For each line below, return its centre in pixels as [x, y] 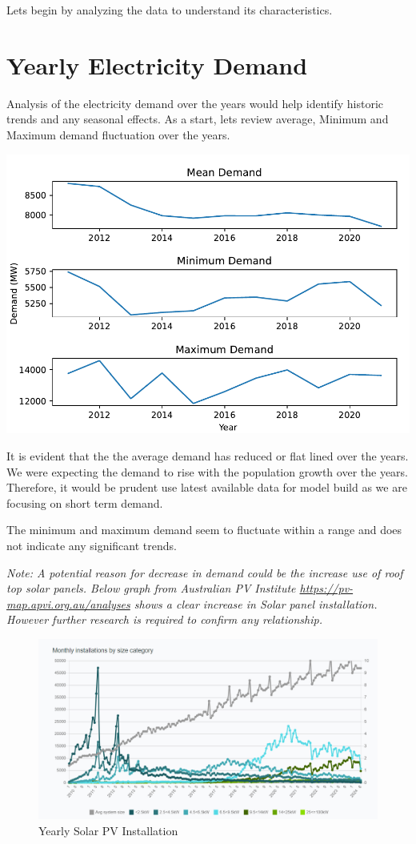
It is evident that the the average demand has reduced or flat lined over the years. [208, 456]
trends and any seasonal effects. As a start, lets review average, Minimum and [198, 119]
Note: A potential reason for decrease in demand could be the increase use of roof [205, 572]
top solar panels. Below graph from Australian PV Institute [151, 588]
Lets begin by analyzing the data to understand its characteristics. [170, 10]
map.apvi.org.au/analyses [68, 603]
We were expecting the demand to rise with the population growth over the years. [207, 471]
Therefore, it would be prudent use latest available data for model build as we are [207, 487]
